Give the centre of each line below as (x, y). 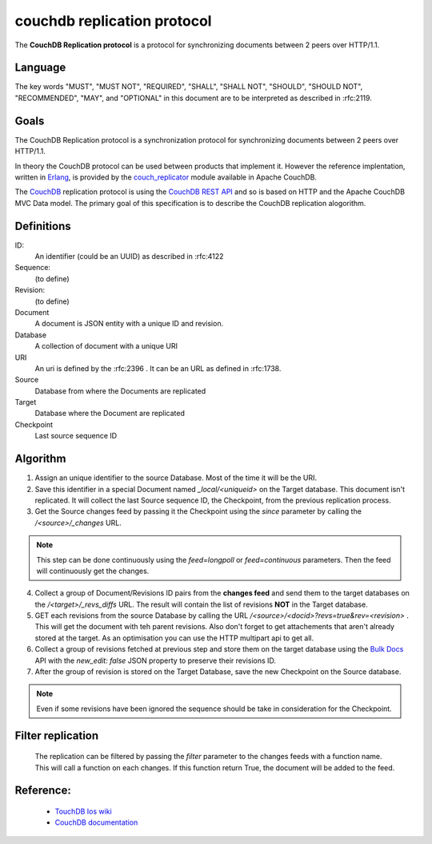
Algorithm (40, 459)
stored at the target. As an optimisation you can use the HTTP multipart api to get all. (174, 638)
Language (40, 68)
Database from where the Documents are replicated (120, 391)
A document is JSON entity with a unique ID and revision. (129, 324)
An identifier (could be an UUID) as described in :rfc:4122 (129, 256)
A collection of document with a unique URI (106, 346)
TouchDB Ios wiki (83, 811)
